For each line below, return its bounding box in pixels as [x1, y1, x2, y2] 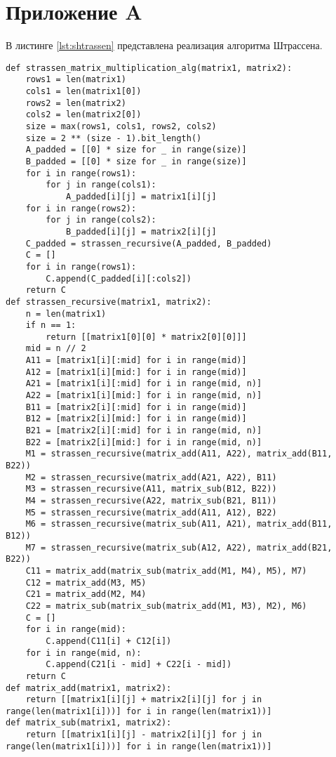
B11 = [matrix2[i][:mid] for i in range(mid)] [25, 402, 247, 412]
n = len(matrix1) [25, 308, 107, 319]
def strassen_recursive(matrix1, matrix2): [6, 296, 212, 307]
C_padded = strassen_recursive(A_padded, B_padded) [25, 238, 272, 249]
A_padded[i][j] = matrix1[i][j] [65, 191, 217, 202]
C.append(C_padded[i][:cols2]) [46, 273, 191, 284]
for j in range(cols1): [46, 180, 156, 190]
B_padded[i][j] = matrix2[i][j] [65, 226, 217, 237]
